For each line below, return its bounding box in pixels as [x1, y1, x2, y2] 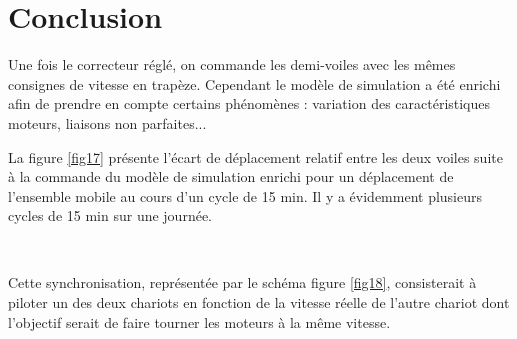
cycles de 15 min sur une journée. [8, 205, 212, 226]
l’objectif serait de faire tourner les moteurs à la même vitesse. [8, 311, 391, 332]
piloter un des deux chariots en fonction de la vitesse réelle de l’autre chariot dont [8, 292, 510, 313]
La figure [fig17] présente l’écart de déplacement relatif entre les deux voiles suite [8, 146, 503, 167]
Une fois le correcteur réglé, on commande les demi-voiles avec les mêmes [8, 54, 456, 75]
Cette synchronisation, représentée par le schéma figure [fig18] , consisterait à [8, 272, 477, 293]
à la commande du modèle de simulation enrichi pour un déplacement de [8, 166, 454, 187]
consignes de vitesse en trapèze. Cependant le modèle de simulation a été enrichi [8, 73, 501, 94]
